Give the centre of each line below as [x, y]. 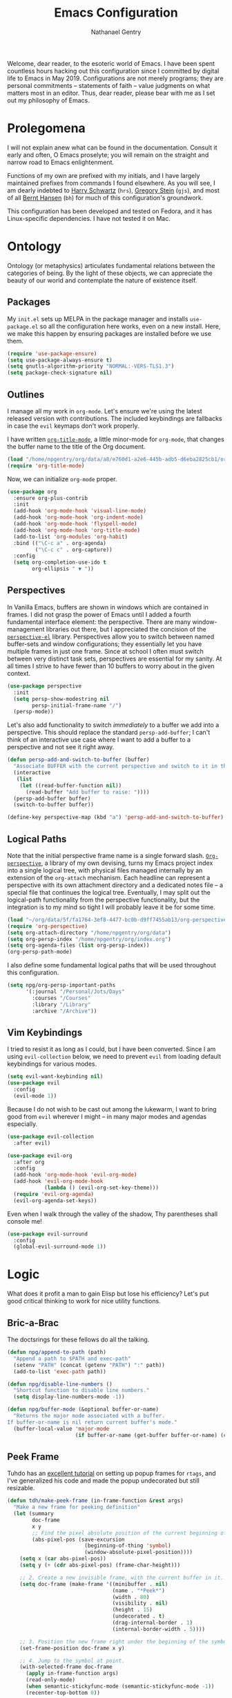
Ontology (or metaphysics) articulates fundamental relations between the [111, 265]
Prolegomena [47, 128]
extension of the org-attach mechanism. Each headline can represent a [109, 877]
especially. [22, 1124]
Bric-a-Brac [33, 1323]
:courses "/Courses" [61, 998]
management [26, 629]
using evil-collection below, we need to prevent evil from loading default [114, 1057]
